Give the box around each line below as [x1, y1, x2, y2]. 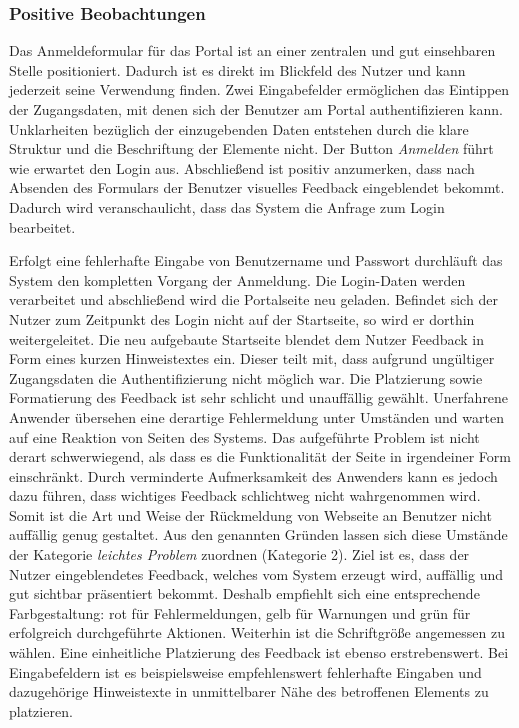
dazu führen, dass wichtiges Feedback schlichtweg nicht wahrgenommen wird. [9, 485, 481, 506]
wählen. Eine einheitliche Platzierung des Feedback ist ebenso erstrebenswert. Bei [9, 642, 509, 663]
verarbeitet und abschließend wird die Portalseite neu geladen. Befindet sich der [9, 289, 498, 310]
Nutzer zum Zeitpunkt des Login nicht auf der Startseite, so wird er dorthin [9, 308, 475, 329]
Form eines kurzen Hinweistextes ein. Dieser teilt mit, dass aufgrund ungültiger [9, 348, 495, 369]
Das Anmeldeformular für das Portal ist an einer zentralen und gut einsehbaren [9, 40, 496, 61]
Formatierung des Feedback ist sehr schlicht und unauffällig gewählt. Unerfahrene [9, 387, 509, 408]
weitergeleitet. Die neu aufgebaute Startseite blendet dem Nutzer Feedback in [9, 328, 485, 349]
